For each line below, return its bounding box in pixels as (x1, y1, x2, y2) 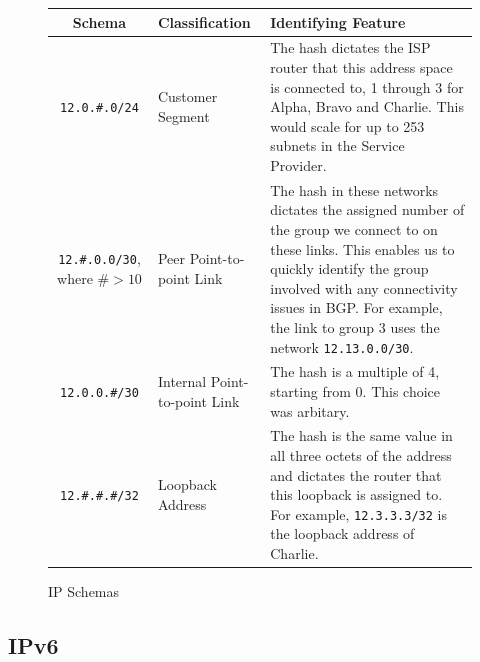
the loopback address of (270, 523, 415, 544)
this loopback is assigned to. (270, 484, 443, 505)
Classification (157, 11, 251, 32)
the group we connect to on (270, 218, 438, 239)
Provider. (270, 154, 327, 175)
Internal (157, 371, 207, 392)
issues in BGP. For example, (270, 297, 443, 318)
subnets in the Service (270, 135, 405, 156)
